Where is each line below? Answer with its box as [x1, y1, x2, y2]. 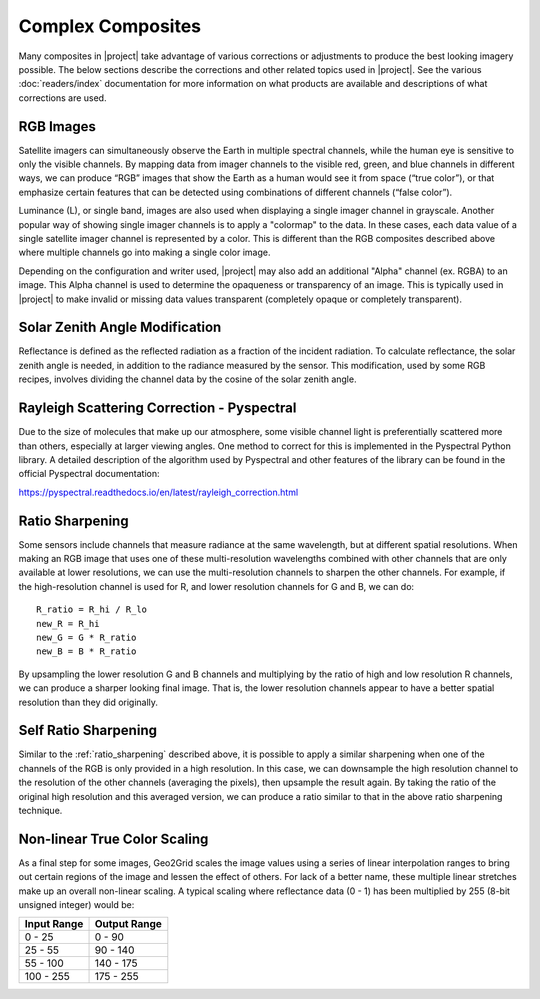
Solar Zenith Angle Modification [18, 319, 222, 336]
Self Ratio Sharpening [18, 722, 157, 739]
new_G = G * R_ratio [36, 631, 137, 643]
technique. [18, 804, 63, 816]
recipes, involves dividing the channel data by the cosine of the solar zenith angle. [18, 373, 357, 385]
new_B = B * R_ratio [36, 646, 137, 657]
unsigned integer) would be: [18, 899, 135, 911]
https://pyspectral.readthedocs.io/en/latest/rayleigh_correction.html [18, 486, 299, 498]
